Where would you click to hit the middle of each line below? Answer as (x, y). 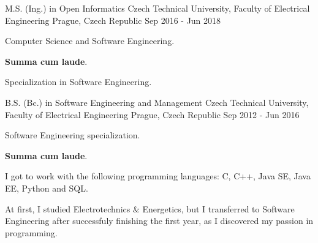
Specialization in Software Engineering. (78, 82)
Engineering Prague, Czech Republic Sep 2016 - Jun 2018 (113, 20)
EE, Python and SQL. (47, 188)
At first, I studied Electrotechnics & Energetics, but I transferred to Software (150, 208)
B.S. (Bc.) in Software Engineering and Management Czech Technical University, (157, 102)
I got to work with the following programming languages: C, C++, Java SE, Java (158, 176)
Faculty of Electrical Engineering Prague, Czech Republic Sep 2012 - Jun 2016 (152, 114)
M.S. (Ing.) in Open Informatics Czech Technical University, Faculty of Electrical (157, 8)
